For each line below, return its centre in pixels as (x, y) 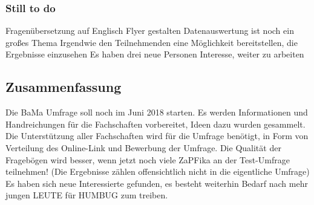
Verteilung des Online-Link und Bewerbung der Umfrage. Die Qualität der (143, 147)
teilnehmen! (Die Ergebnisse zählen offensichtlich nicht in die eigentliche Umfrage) (158, 171)
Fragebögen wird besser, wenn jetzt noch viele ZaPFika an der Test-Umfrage (148, 159)
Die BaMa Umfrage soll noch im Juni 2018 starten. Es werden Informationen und (157, 112)
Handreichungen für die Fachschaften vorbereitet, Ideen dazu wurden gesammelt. (155, 124)
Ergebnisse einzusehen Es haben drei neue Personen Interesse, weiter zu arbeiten (155, 54)
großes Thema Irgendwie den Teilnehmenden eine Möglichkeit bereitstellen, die (152, 42)
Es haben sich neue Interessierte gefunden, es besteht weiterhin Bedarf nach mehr (157, 183)
